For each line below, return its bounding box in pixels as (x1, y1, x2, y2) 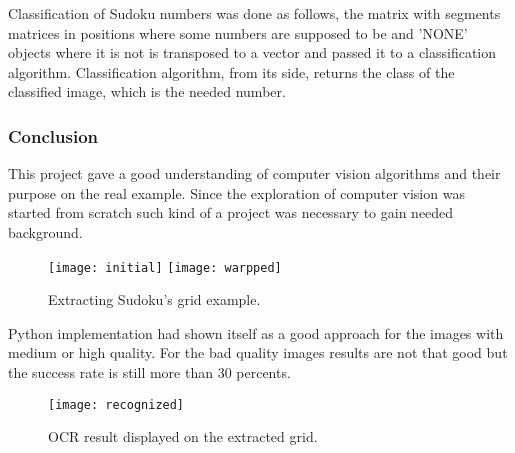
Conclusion (8, 123, 98, 148)
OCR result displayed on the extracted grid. (48, 426, 318, 447)
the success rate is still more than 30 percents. (8, 362, 291, 382)
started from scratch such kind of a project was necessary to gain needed (8, 202, 454, 223)
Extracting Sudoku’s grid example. (48, 289, 261, 310)
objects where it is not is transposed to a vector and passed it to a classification (8, 42, 497, 63)
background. (8, 221, 83, 242)
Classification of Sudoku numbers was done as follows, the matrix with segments (8, 3, 501, 23)
